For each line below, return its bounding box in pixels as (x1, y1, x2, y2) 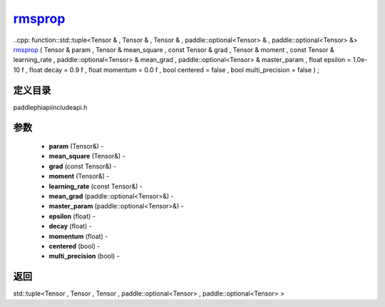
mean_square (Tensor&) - (48, 152, 125, 161)
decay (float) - (48, 222, 92, 231)
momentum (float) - (48, 232, 108, 241)
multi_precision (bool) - (48, 252, 120, 261)
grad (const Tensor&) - (48, 161, 117, 171)
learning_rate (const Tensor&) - (48, 182, 143, 191)
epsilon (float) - (48, 211, 96, 221)
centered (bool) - (48, 241, 101, 250)
